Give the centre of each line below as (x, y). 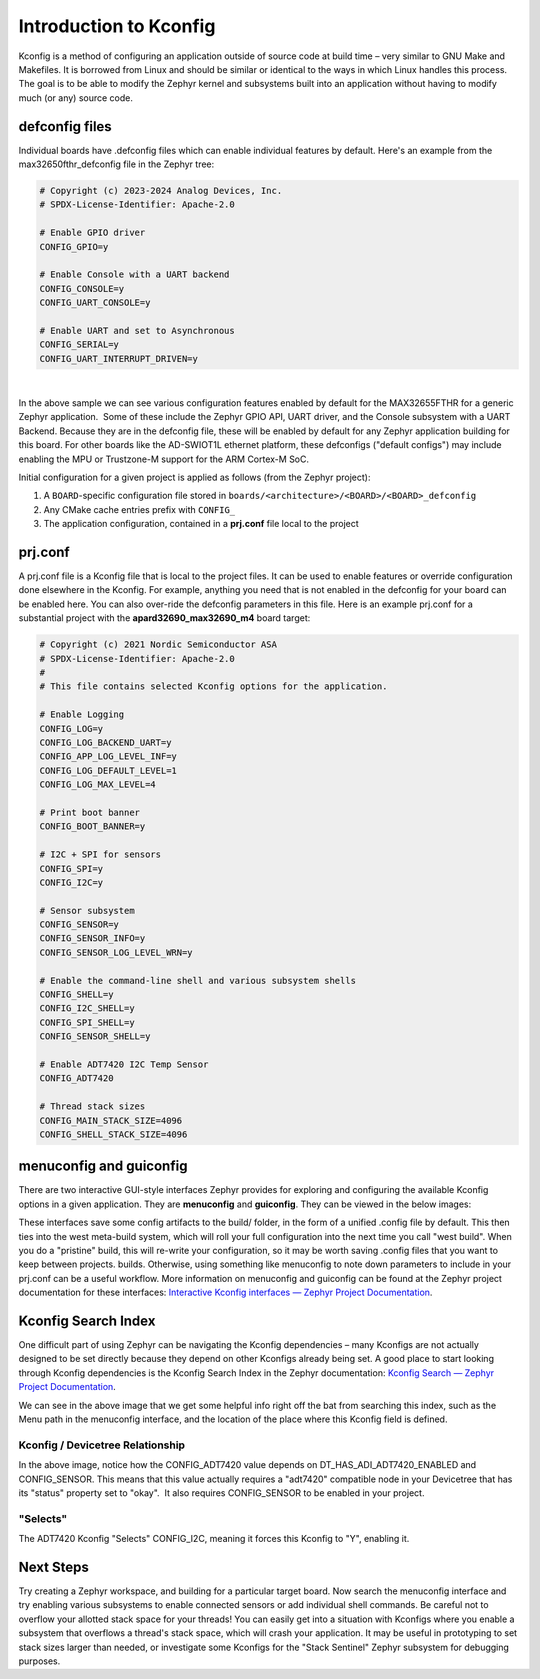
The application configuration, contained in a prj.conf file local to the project (201, 524)
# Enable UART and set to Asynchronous (137, 330)
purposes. (39, 1661)
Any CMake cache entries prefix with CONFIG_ (139, 509)
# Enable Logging (82, 714)
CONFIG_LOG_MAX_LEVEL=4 (98, 784)
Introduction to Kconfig (117, 26)
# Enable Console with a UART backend (134, 274)
